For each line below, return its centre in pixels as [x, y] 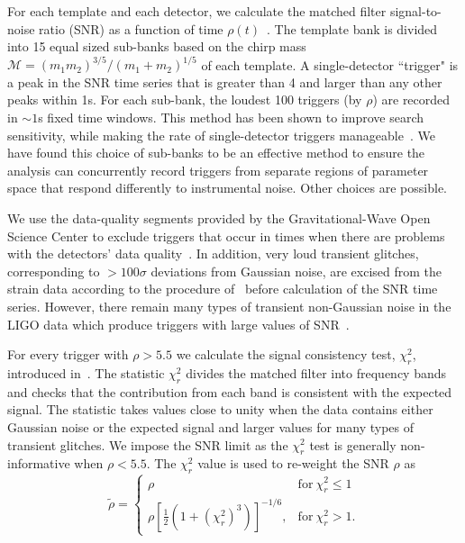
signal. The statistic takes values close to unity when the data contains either [220, 409]
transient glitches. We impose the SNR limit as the [148, 444]
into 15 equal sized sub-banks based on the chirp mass [157, 46]
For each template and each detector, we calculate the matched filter [197, 11]
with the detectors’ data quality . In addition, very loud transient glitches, [213, 253]
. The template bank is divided [352, 28]
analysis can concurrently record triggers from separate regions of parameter [218, 170]
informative [39, 463]
